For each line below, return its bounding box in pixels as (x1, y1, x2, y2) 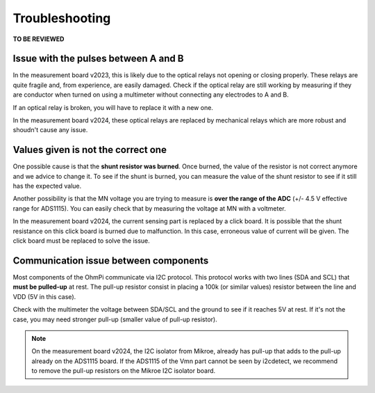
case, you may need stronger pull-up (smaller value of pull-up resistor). (12, 315, 218, 323)
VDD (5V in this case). (12, 292, 76, 300)
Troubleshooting (12, 10, 111, 26)
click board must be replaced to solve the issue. (12, 236, 151, 245)
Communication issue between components (12, 255, 209, 266)
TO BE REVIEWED (12, 35, 65, 43)
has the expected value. (12, 182, 82, 191)
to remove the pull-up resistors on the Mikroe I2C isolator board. (31, 367, 216, 375)
